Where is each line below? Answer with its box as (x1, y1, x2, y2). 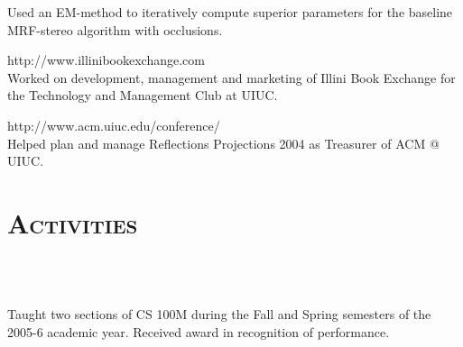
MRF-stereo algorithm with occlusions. (7, 20, 223, 39)
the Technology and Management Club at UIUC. (7, 86, 278, 105)
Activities (7, 204, 138, 241)
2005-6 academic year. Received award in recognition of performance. (7, 322, 390, 341)
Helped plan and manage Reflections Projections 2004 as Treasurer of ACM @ (7, 133, 440, 152)
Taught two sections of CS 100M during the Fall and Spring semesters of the (7, 305, 431, 324)
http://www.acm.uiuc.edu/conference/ (7, 115, 220, 134)
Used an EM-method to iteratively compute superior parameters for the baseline (7, 3, 453, 21)
